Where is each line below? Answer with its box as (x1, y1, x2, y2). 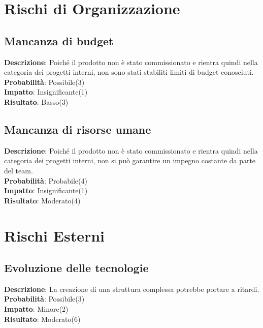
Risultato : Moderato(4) (4, 195, 81, 205)
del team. (4, 165, 33, 175)
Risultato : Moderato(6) (4, 313, 81, 324)
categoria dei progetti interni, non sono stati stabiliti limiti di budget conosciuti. (4, 67, 254, 77)
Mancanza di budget (4, 33, 114, 48)
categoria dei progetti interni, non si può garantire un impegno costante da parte (4, 155, 256, 166)
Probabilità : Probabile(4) (4, 175, 87, 186)
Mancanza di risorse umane (4, 121, 151, 137)
